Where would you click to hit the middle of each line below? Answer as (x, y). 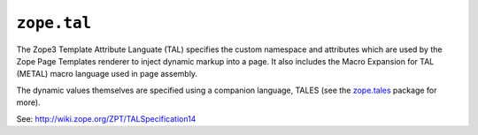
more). (28, 102)
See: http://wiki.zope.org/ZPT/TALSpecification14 (106, 118)
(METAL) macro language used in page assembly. (107, 74)
